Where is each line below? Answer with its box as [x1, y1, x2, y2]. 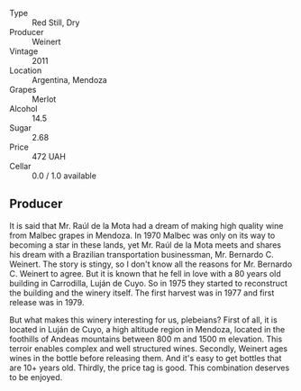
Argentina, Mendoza [32, 75, 108, 85]
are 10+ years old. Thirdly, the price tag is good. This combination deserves [9, 362, 290, 373]
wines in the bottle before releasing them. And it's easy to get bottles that [9, 352, 282, 363]
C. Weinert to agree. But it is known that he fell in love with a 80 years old [9, 268, 281, 278]
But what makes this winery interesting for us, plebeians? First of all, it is [9, 314, 278, 325]
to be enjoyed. [9, 371, 63, 382]
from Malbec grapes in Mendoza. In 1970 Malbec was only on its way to [9, 230, 276, 241]
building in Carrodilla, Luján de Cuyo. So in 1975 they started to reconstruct [9, 277, 288, 288]
